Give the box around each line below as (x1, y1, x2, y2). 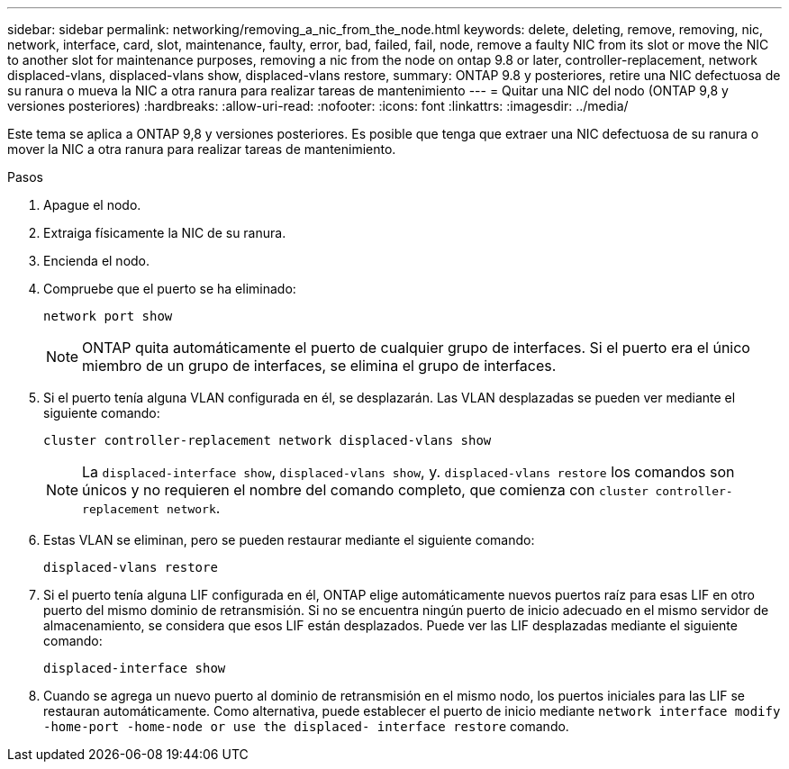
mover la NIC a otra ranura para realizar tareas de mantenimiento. (7, 141, 396, 157)
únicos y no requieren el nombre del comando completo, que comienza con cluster (82, 481, 648, 499)
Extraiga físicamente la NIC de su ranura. (43, 225, 286, 240)
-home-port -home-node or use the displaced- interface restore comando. (43, 719, 569, 734)
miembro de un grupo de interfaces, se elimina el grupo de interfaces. (82, 357, 557, 375)
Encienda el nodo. (43, 253, 150, 268)
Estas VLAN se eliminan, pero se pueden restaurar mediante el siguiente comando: (43, 532, 535, 547)
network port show (43, 309, 173, 323)
